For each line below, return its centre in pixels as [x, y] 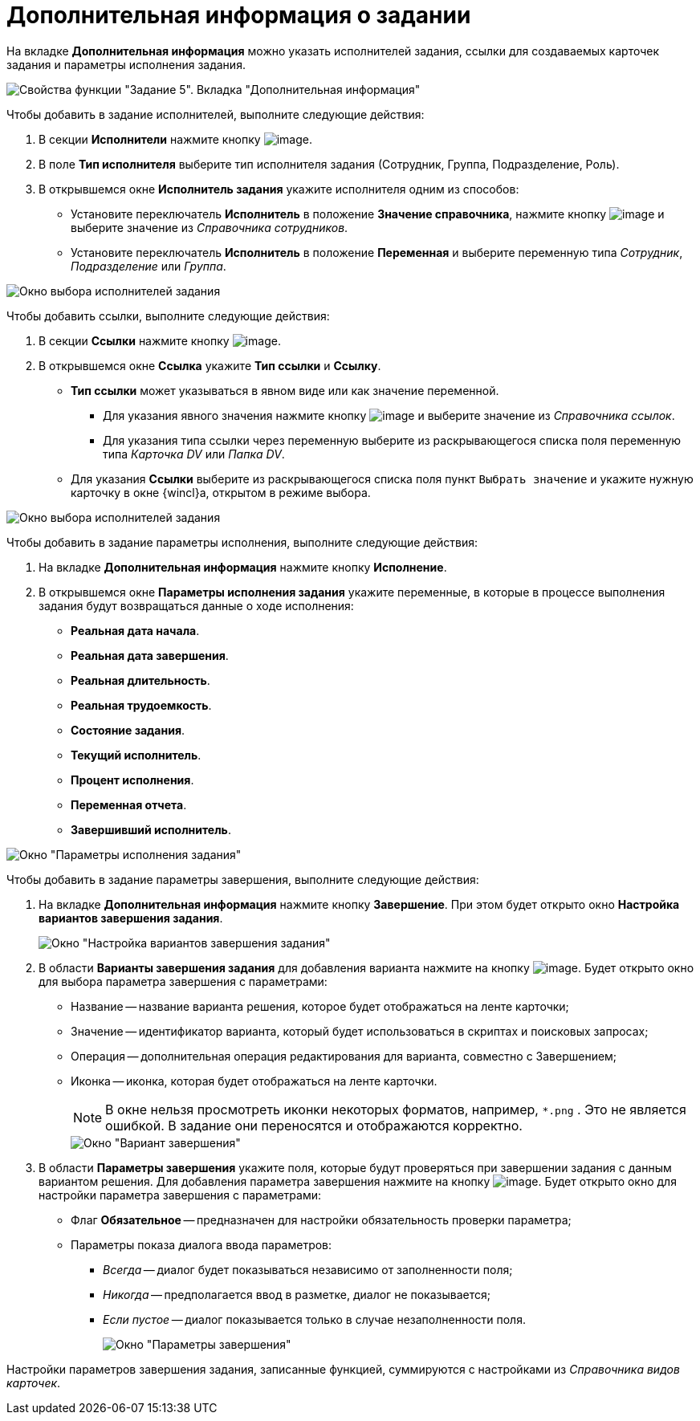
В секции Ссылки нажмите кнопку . [160, 340]
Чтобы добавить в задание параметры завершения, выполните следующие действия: [243, 879]
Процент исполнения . [132, 780]
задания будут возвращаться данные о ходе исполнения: [196, 605]
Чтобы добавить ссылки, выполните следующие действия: [168, 316]
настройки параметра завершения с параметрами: [180, 1195]
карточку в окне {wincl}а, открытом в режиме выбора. [221, 492]
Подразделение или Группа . [149, 266]
